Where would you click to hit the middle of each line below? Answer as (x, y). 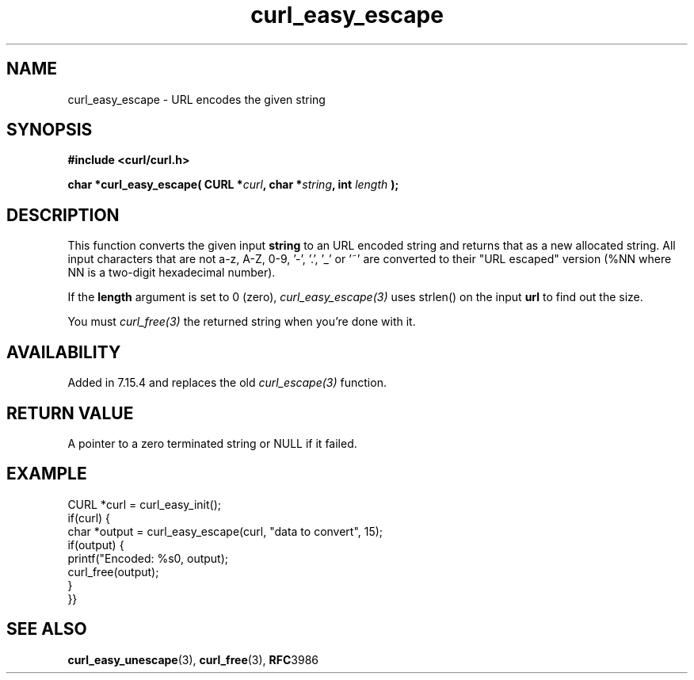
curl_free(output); (113, 571)
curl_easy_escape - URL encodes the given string (196, 99)
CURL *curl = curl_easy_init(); (144, 504)
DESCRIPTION (63, 215)
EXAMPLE (47, 474)
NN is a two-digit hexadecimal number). (172, 273)
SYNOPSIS (50, 130)
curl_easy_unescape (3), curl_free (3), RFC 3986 (193, 659)
